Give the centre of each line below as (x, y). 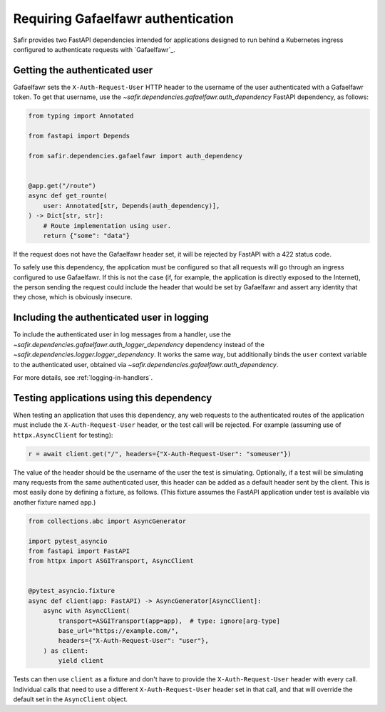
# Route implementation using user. (107, 226)
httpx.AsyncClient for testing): (63, 435)
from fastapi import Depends (79, 136)
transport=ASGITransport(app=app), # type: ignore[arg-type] (169, 621)
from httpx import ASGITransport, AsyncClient (111, 561)
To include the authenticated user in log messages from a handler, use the (122, 334)
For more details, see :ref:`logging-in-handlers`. (83, 377)
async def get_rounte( (68, 196)
